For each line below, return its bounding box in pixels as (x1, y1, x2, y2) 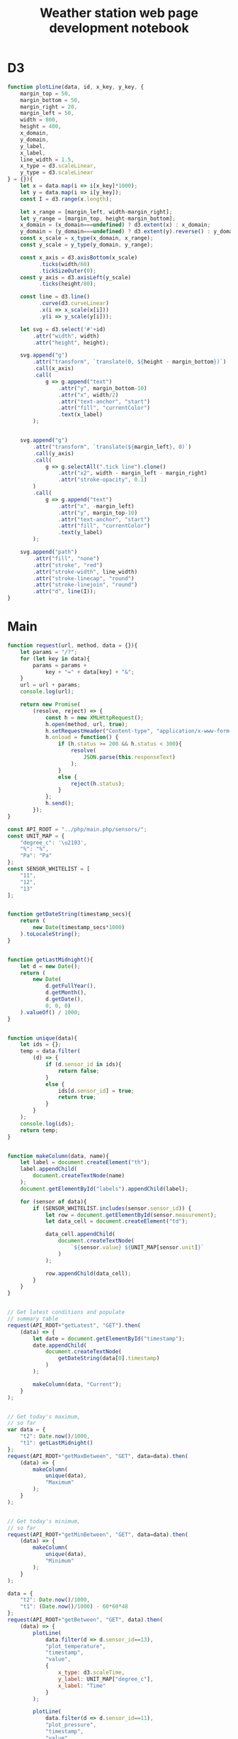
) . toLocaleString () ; (20, 930, 81, 938)
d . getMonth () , (45, 989, 87, 996)
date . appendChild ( (33, 1342, 87, 1349)
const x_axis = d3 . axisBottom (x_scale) (20, 254, 138, 261)
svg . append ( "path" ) (20, 548, 78, 556)
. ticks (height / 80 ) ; (38, 280, 97, 288)
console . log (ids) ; (20, 1120, 74, 1127)
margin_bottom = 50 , (20, 96, 81, 104)
